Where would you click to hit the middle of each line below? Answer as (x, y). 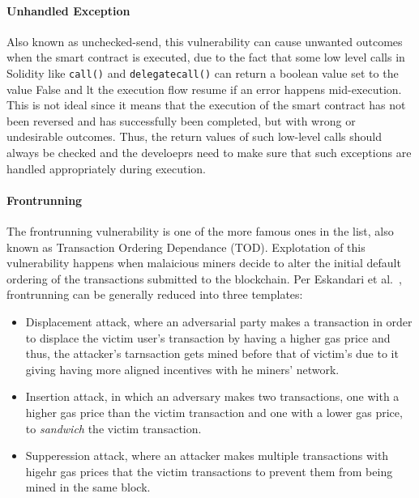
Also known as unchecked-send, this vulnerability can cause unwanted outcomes (205, 41)
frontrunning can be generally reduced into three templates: (155, 294)
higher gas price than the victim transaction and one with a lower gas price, (214, 412)
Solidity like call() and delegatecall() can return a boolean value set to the (203, 72)
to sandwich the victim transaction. (113, 428)
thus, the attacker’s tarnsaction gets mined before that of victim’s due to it (212, 353)
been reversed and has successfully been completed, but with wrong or (181, 120)
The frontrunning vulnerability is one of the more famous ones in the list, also (200, 231)
